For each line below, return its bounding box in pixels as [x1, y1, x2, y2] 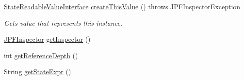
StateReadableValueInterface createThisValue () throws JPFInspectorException [4, 1, 241, 11]
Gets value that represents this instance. [4, 17, 123, 28]
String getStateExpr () [4, 66, 71, 77]
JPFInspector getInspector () [4, 34, 91, 44]
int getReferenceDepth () [4, 50, 78, 60]
